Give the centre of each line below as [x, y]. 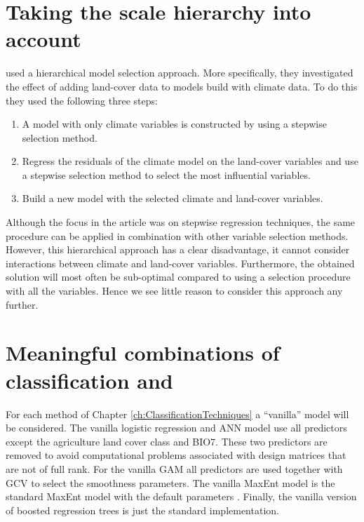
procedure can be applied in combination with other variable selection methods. [177, 235]
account [43, 39]
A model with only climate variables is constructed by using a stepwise [174, 124]
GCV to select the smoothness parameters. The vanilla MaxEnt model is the [170, 482]
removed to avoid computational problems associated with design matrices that [176, 455]
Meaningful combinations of [143, 353]
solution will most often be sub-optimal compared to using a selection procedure [178, 277]
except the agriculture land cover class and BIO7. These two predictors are [167, 441]
